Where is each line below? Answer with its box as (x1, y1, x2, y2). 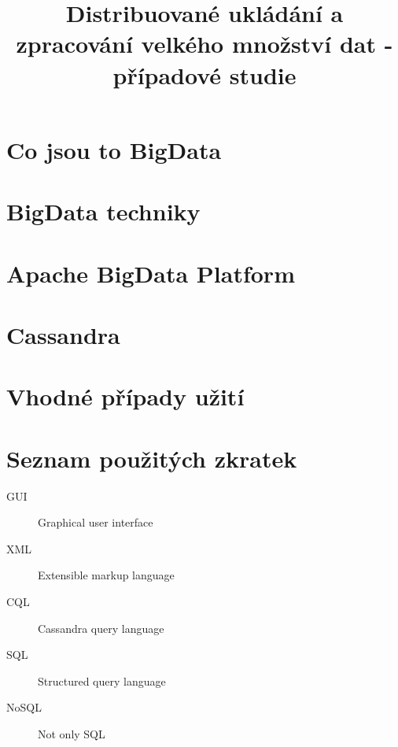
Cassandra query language (38, 619, 164, 636)
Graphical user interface (38, 514, 153, 531)
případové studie (112, 58, 297, 91)
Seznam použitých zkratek (6, 442, 297, 474)
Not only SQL (38, 725, 105, 741)
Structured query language (38, 672, 166, 689)
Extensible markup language (38, 567, 175, 583)
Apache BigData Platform (6, 257, 295, 289)
